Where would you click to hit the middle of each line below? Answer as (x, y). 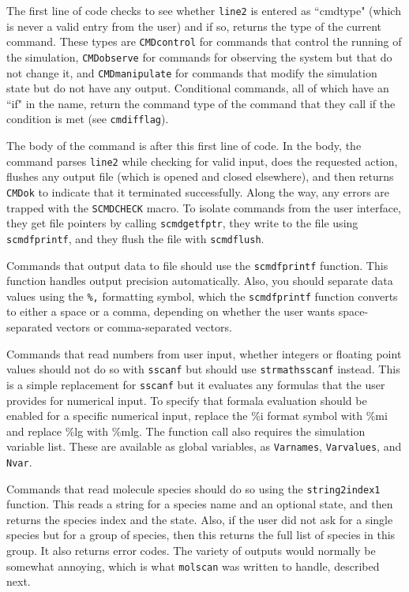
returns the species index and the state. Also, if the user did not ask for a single (200, 519)
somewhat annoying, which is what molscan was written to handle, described (193, 566)
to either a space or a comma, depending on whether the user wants (171, 311)
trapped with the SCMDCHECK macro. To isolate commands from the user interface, (204, 207)
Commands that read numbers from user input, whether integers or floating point (204, 353)
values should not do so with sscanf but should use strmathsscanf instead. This (203, 369)
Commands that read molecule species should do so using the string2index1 (193, 488)
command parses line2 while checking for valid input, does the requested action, (202, 161)
